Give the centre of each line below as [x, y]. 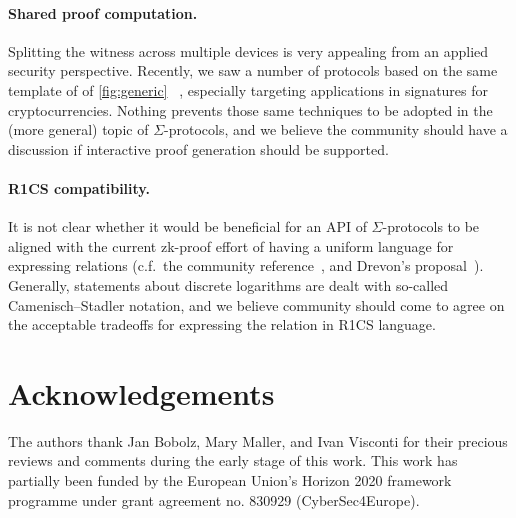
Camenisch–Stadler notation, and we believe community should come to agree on [256, 304]
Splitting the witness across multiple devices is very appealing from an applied [248, 50]
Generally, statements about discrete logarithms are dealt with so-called [228, 284]
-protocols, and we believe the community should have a [336, 129]
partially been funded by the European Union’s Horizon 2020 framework [230, 480]
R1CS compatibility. [79, 187]
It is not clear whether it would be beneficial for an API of [187, 226]
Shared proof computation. [103, 12]
